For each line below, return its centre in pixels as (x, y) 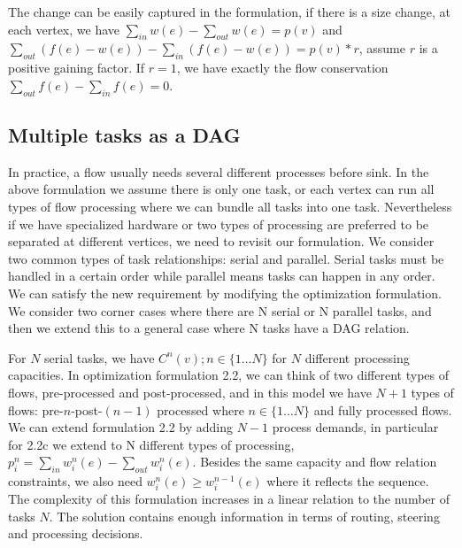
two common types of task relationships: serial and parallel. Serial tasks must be (226, 258)
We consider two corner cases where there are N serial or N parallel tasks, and (220, 310)
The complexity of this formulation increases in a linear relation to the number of (229, 499)
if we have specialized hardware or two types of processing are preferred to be (219, 224)
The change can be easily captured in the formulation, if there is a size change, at (230, 12)
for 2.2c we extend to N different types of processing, (151, 444)
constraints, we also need (75, 481)
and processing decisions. (76, 533)
